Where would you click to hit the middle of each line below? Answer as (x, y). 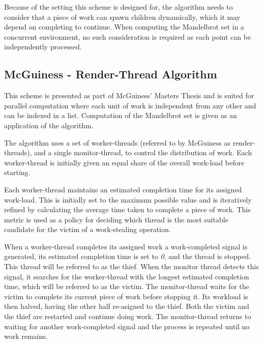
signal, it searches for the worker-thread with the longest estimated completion (127, 276)
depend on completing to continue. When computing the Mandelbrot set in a (124, 27)
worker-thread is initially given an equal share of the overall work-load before (124, 162)
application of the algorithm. (49, 125)
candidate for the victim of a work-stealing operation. (87, 229)
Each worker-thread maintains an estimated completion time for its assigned (123, 189)
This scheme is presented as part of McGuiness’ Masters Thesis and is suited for (129, 95)
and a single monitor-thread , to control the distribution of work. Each (143, 152)
